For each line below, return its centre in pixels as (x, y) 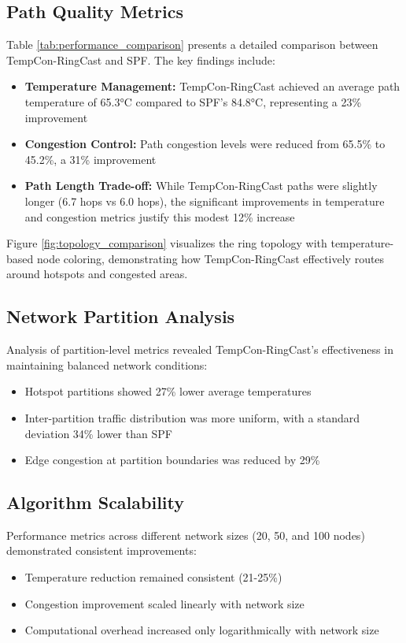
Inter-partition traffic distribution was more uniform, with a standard (192, 417)
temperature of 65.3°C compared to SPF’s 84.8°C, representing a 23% (193, 101)
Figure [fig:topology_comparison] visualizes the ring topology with (167, 243)
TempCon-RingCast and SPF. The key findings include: (141, 59)
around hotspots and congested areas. (97, 274)
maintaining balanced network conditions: (107, 364)
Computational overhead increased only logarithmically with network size (202, 630)
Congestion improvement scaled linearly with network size (164, 603)
